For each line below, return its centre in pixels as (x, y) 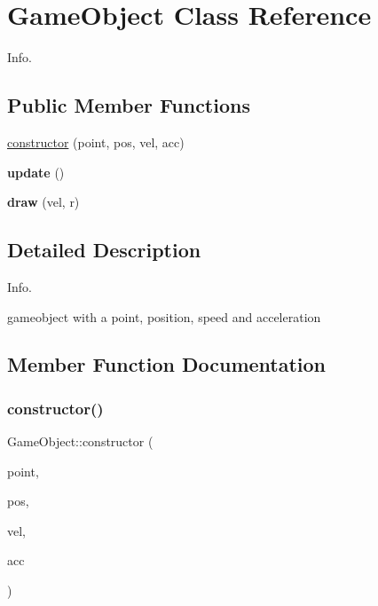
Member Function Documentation (167, 364)
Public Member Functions (129, 105)
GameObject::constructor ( (80, 441)
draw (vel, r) (43, 202)
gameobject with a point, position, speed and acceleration (164, 316)
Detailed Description (104, 250)
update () (36, 172)
